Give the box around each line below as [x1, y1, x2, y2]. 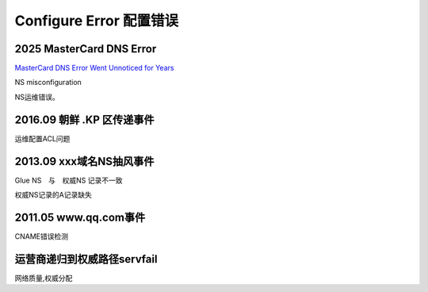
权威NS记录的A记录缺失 [14, 190, 93, 200]
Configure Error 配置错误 [14, 12, 178, 29]
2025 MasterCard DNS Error [14, 42, 157, 56]
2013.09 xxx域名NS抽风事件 [14, 155, 155, 168]
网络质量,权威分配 [14, 273, 73, 282]
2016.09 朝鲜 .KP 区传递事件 [14, 113, 155, 126]
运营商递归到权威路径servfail [14, 252, 158, 266]
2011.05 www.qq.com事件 [14, 210, 146, 224]
